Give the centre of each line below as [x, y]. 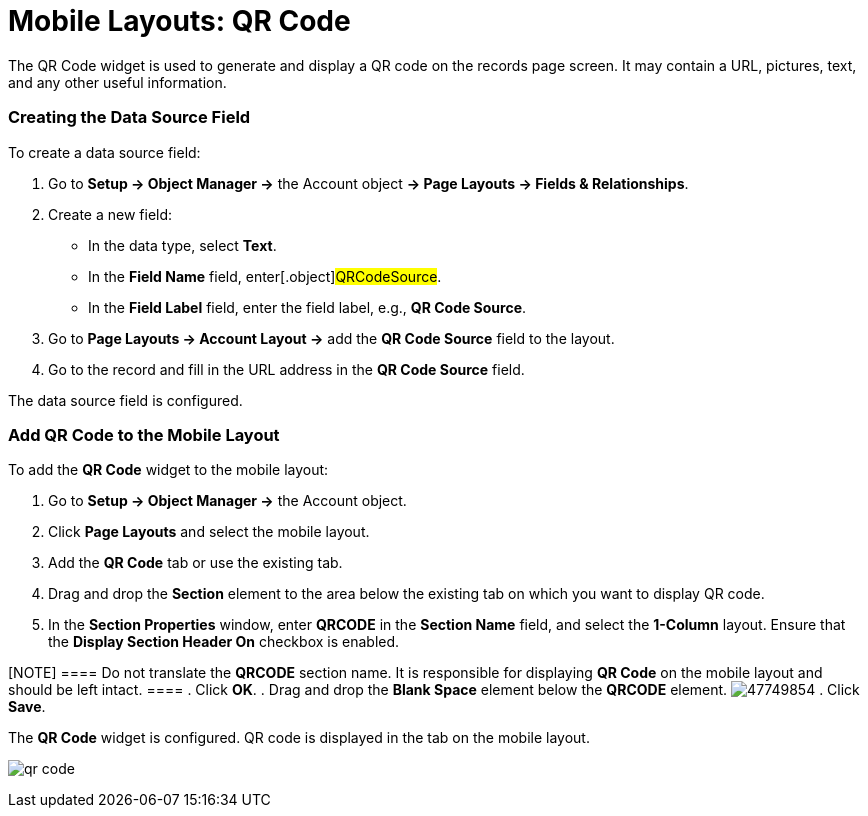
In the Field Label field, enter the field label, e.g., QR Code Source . [307, 307]
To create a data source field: [104, 152]
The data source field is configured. [125, 400]
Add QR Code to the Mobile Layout [144, 434]
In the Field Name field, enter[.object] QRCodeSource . [265, 276]
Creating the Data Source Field [129, 117]
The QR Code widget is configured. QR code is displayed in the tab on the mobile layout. [299, 738]
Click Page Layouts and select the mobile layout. [209, 532]
